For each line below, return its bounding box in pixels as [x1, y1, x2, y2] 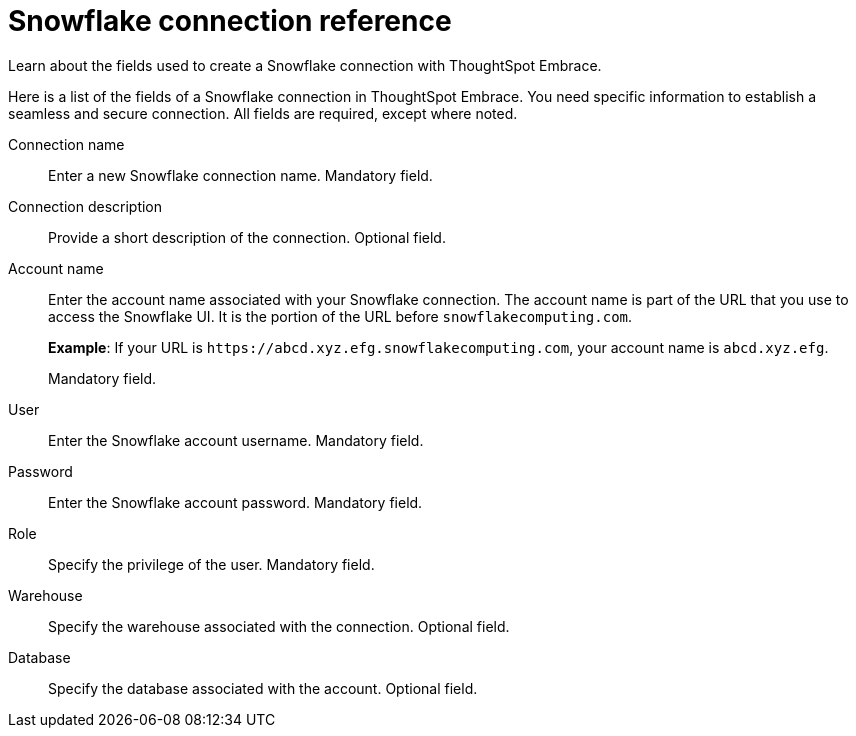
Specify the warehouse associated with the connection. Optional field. [48, 617, 510, 635]
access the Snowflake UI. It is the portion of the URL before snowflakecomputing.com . [48, 307, 633, 325]
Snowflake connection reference [8, 4, 452, 38]
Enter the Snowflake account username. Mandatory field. [48, 431, 424, 449]
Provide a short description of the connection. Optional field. [48, 228, 446, 246]
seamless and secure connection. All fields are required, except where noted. [8, 104, 518, 122]
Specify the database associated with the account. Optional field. [48, 679, 478, 697]
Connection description [8, 197, 163, 215]
